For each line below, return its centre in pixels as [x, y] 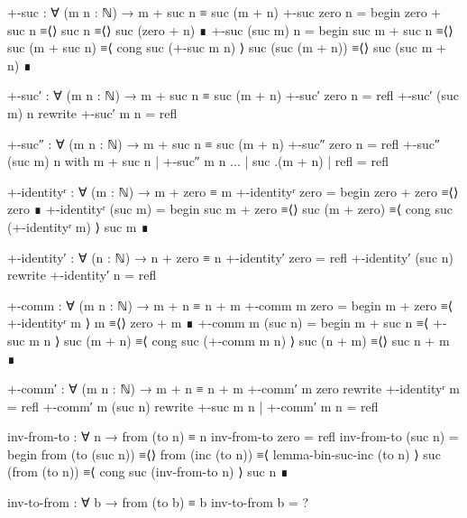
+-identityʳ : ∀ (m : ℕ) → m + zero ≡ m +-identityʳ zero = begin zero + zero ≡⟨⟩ [233, 191]
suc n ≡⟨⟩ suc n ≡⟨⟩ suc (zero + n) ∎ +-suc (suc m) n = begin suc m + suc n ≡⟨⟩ [230, 29]
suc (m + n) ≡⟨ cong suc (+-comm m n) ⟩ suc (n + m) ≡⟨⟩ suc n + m [257, 340]
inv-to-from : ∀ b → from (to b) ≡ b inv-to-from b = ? [158, 502]
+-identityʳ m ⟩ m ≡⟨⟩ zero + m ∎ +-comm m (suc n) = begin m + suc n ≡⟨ [218, 323]
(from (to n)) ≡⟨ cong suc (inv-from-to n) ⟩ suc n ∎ [148, 472]
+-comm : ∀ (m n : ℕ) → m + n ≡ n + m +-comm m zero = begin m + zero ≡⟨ [230, 305]
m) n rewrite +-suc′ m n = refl [92, 112]
